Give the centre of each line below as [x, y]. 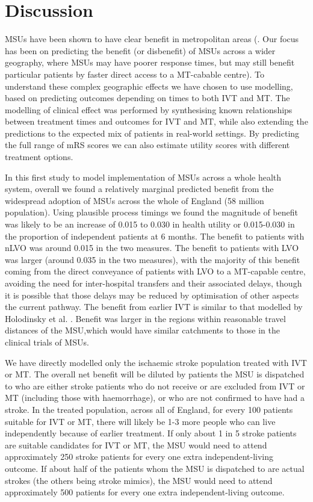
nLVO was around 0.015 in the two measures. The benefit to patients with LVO [152, 248]
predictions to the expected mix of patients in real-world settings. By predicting [152, 133]
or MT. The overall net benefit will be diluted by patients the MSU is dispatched [155, 374]
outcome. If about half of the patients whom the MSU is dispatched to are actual [155, 468]
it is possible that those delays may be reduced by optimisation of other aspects [152, 295]
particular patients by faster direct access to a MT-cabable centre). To [135, 74]
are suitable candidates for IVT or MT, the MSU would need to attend [136, 445]
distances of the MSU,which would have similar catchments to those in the [142, 330]
